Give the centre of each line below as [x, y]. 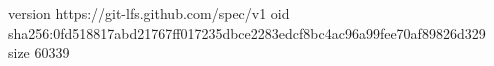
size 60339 [39, 52]
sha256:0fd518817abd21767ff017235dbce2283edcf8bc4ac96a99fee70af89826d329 [247, 32]
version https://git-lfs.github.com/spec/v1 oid [149, 13]
